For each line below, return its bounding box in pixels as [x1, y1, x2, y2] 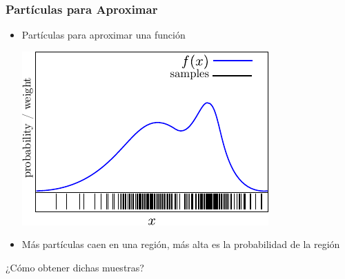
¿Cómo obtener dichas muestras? [6, 260, 144, 274]
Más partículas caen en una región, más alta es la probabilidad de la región [21, 237, 340, 251]
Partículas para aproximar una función [21, 28, 186, 42]
